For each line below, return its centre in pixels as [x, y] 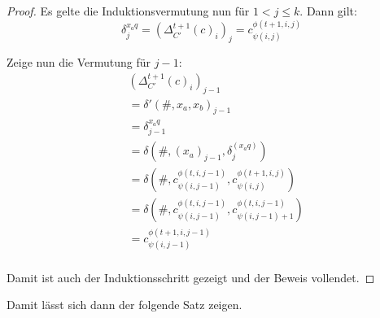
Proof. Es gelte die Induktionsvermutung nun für [128, 11]
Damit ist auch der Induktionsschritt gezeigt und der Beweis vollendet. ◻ [191, 277]
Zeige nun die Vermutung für [79, 62]
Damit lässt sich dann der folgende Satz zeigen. [124, 305]
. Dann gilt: [328, 11]
